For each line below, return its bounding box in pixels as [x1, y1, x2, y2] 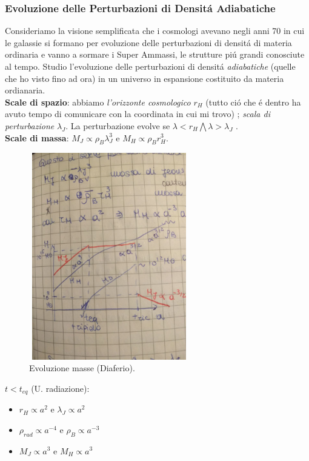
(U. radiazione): [31, 382, 90, 394]
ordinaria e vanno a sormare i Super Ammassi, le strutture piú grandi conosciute [5, 48, 305, 61]
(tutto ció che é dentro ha [205, 95, 301, 108]
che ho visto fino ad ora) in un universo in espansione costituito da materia [5, 72, 284, 84]
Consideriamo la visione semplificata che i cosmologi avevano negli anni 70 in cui [5, 24, 305, 37]
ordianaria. [5, 84, 45, 96]
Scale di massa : [5, 131, 69, 144]
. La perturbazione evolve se [65, 119, 170, 132]
